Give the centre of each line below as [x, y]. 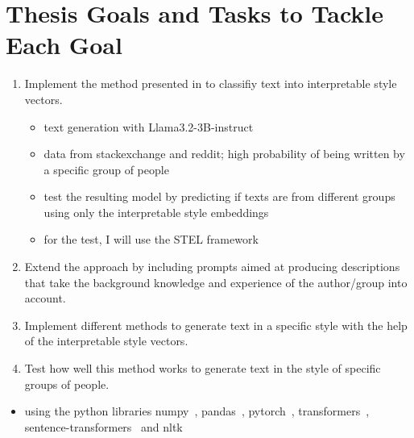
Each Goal [64, 45]
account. [45, 298]
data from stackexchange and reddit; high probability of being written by [224, 154]
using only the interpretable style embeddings [156, 212]
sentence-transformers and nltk [103, 426]
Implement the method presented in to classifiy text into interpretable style [211, 83]
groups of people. [67, 384]
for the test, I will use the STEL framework [151, 239]
